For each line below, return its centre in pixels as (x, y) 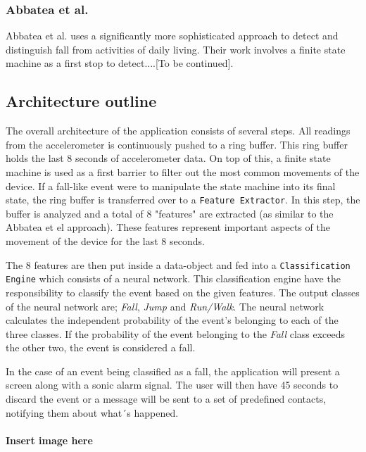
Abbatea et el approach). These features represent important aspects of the (168, 227)
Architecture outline (81, 101)
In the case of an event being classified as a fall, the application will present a (173, 371)
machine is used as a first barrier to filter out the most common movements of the (183, 171)
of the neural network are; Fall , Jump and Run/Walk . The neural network (165, 306)
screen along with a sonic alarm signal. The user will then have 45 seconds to (172, 385)
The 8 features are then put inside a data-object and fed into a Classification (178, 264)
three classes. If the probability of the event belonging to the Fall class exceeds (176, 333)
